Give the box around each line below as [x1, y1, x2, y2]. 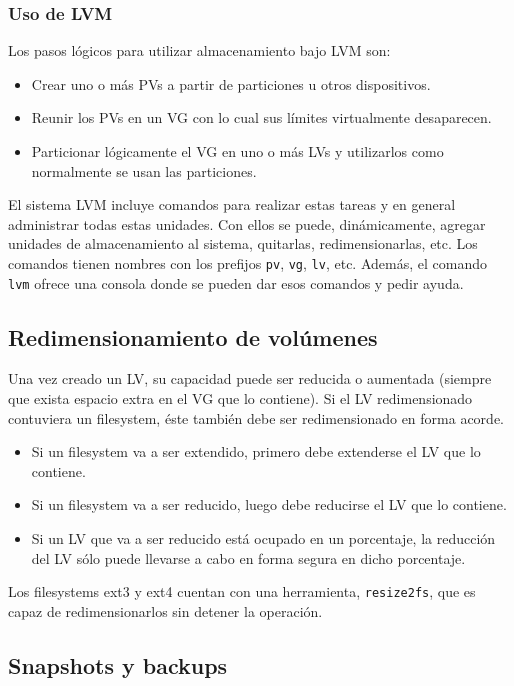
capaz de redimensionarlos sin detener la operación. [8, 600, 323, 621]
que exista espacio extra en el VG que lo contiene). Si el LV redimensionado [8, 388, 473, 409]
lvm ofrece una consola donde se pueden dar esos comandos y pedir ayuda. [8, 272, 464, 293]
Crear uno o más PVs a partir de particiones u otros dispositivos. [31, 73, 431, 94]
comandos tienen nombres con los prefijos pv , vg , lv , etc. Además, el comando [8, 252, 487, 273]
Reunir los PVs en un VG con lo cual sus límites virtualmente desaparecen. [31, 107, 492, 128]
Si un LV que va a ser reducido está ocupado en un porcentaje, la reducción [31, 528, 496, 549]
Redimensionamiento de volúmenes [8, 321, 378, 352]
